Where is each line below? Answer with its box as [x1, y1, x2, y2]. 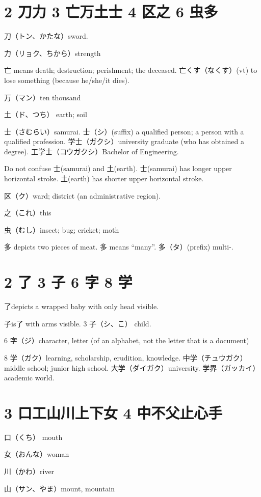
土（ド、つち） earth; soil [4, 109, 87, 120]
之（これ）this [4, 207, 51, 218]
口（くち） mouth [4, 431, 63, 442]
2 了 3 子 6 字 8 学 [4, 271, 133, 292]
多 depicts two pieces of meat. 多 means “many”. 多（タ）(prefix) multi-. [4, 241, 233, 252]
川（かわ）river [4, 466, 55, 477]
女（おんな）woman [4, 449, 69, 459]
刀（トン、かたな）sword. [4, 31, 88, 41]
